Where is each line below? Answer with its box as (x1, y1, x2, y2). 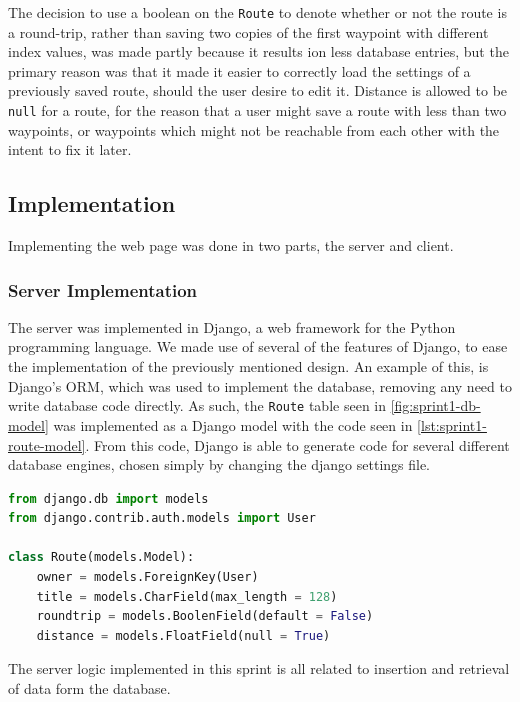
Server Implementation (8, 277, 198, 302)
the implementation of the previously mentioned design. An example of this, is (8, 356, 489, 377)
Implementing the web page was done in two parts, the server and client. (8, 235, 454, 256)
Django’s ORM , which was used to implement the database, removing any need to (8, 375, 512, 396)
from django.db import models (8, 491, 209, 506)
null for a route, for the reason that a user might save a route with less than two (8, 100, 507, 121)
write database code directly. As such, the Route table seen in (8, 395, 386, 416)
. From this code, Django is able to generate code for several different (85, 434, 510, 455)
